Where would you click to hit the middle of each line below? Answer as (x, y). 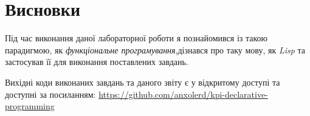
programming (30, 106)
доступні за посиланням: (50, 94)
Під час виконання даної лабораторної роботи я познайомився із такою (136, 38)
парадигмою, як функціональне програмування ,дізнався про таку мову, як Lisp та (155, 49)
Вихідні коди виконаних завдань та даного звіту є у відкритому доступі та (143, 82)
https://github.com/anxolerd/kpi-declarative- (183, 94)
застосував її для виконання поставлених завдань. (97, 62)
